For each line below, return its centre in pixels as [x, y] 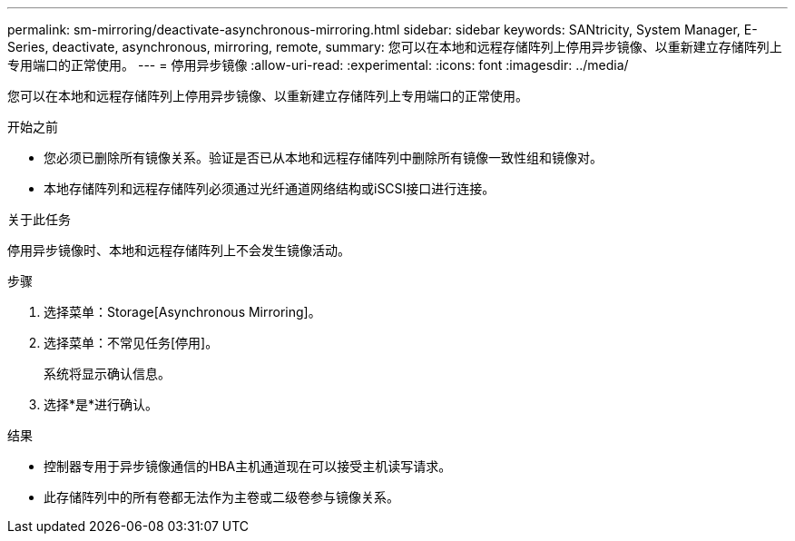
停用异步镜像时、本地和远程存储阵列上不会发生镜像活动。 [179, 250]
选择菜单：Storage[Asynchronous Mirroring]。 [182, 312]
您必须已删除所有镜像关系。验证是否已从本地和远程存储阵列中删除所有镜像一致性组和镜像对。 [323, 157]
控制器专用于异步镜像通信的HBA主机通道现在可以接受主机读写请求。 [248, 466]
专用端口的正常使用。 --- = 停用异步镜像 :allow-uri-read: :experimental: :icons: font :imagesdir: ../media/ [318, 65]
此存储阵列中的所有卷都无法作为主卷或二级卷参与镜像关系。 [221, 497]
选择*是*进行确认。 [101, 404]
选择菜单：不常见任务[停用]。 [131, 343]
